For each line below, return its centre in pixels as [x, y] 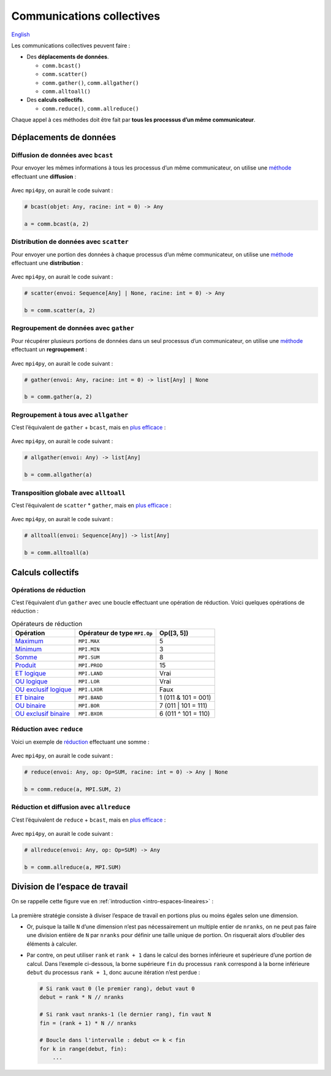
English [21, 34]
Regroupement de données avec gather [73, 328]
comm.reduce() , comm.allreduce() [90, 108]
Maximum [29, 641]
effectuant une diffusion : [44, 176]
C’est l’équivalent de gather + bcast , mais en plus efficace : [89, 428]
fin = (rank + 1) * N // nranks [88, 1023]
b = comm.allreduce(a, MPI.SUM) [73, 867]
